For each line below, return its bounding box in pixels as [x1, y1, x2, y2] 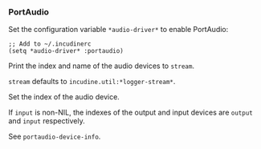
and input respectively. [8, 116, 86, 126]
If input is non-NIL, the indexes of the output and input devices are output [8, 107, 253, 118]
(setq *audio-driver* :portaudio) [8, 47, 124, 55]
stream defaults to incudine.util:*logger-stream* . [8, 77, 176, 87]
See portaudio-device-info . [8, 131, 101, 142]
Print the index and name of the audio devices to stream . [8, 61, 195, 70]
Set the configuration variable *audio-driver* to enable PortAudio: [8, 25, 229, 34]
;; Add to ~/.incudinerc [8, 40, 92, 48]
